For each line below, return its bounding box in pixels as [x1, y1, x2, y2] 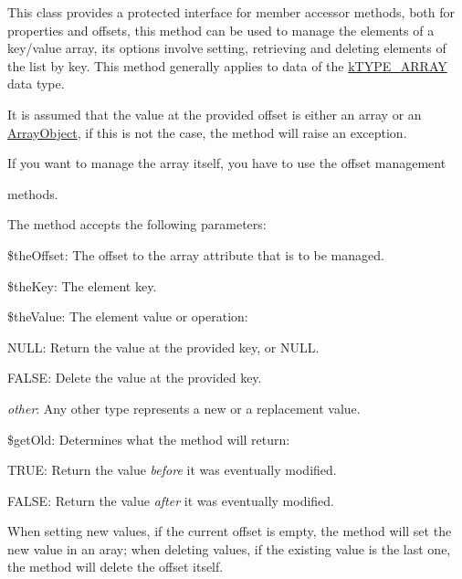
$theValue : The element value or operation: [7, 307, 248, 326]
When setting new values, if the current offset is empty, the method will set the [7, 521, 452, 541]
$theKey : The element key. [7, 276, 157, 295]
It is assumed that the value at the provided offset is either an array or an [7, 104, 422, 123]
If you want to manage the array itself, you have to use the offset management [7, 153, 446, 173]
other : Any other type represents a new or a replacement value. [7, 398, 361, 417]
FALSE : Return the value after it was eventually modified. [7, 490, 334, 510]
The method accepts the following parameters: [7, 215, 267, 234]
